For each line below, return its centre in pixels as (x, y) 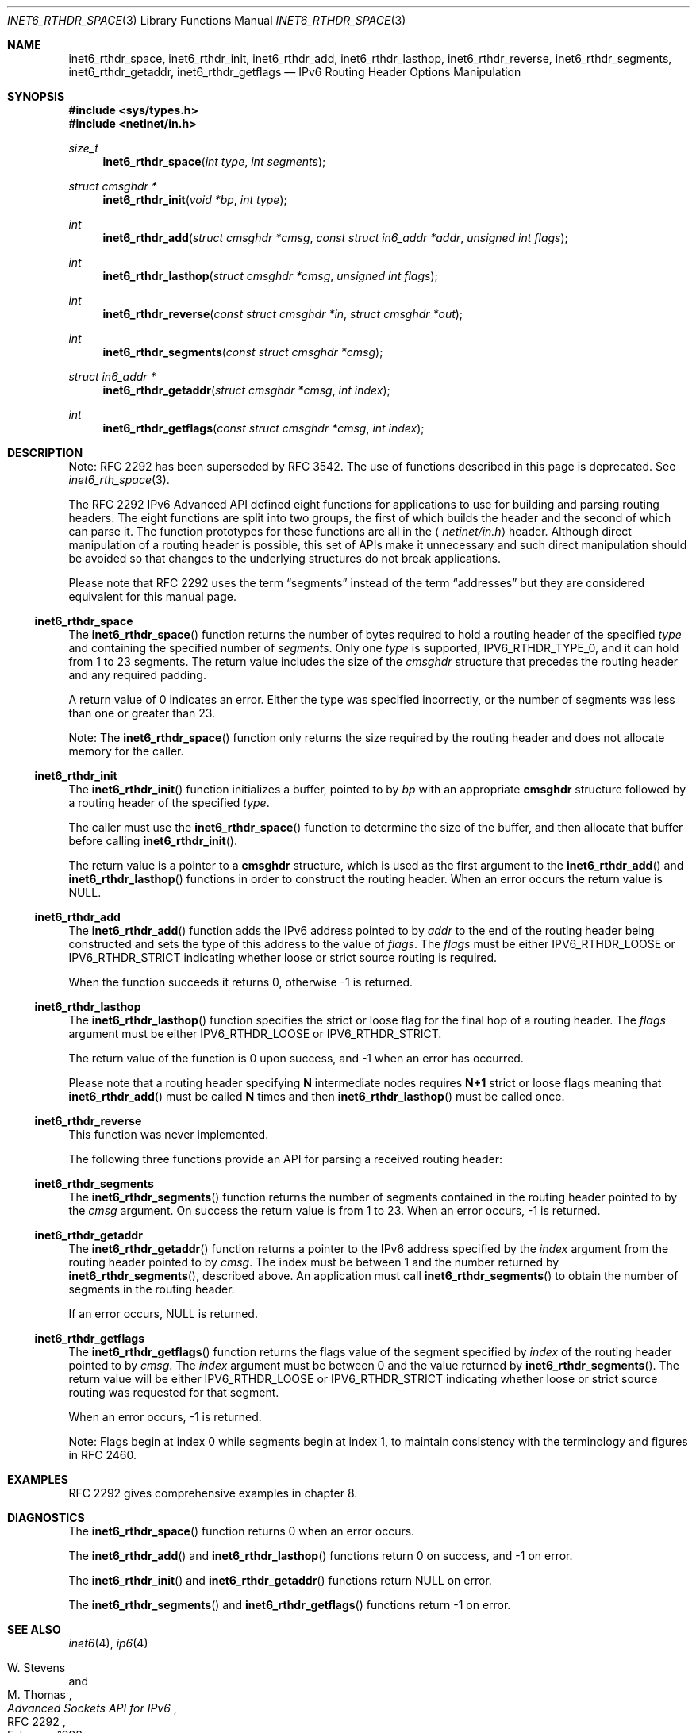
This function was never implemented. (169, 1134)
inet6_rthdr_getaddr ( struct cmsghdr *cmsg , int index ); (246, 390)
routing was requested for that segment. (174, 1392)
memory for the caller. (126, 751)
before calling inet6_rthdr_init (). (153, 841)
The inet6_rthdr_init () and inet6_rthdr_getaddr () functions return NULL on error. (280, 1580)
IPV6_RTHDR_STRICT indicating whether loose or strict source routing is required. (283, 957)
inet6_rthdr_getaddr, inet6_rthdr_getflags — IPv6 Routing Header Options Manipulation (295, 72)
